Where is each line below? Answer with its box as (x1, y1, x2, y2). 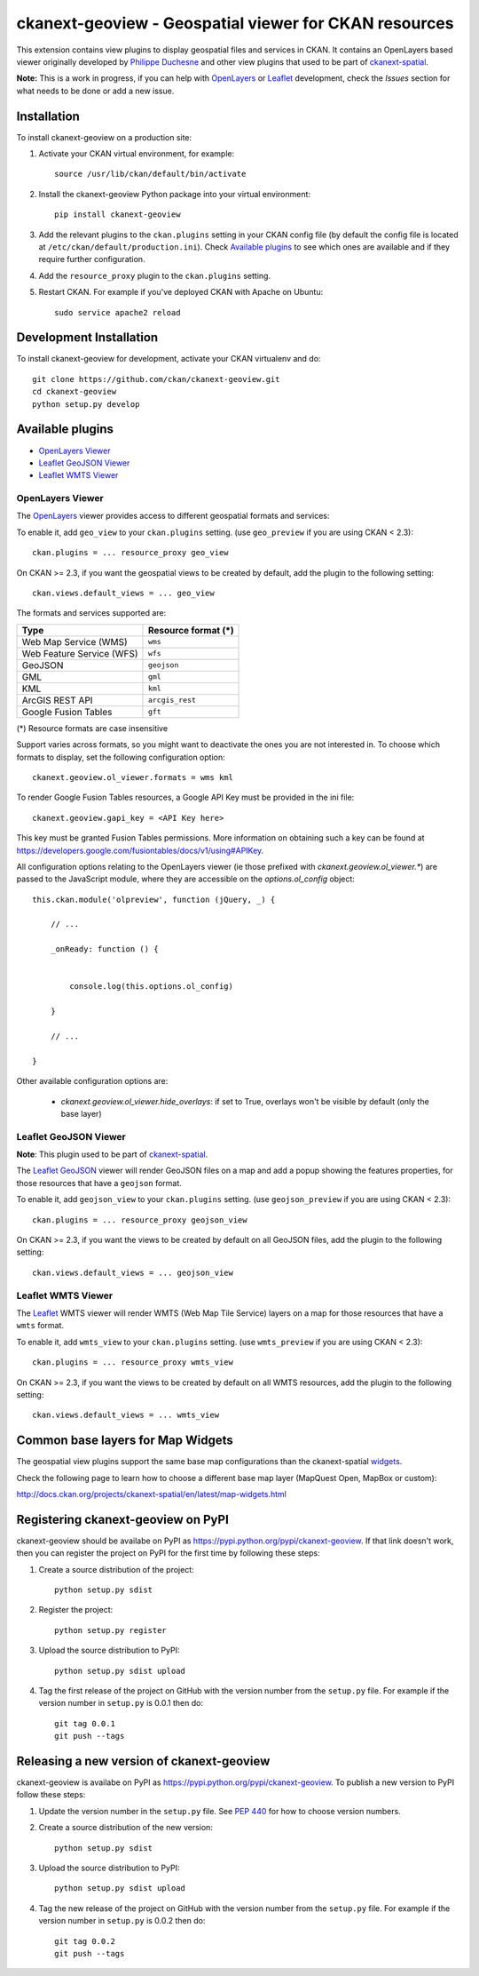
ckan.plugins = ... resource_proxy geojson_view (32, 1215, 247, 1225)
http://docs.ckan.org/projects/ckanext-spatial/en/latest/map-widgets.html (16, 1488, 287, 1499)
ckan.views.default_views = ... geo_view (32, 588, 215, 598)
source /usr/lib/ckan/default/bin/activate (54, 169, 247, 179)
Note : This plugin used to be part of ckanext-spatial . (16, 1149, 208, 1159)
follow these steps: (16, 1789, 86, 1800)
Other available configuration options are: (16, 1076, 169, 1087)
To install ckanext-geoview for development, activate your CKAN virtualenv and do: (16, 354, 321, 364)
